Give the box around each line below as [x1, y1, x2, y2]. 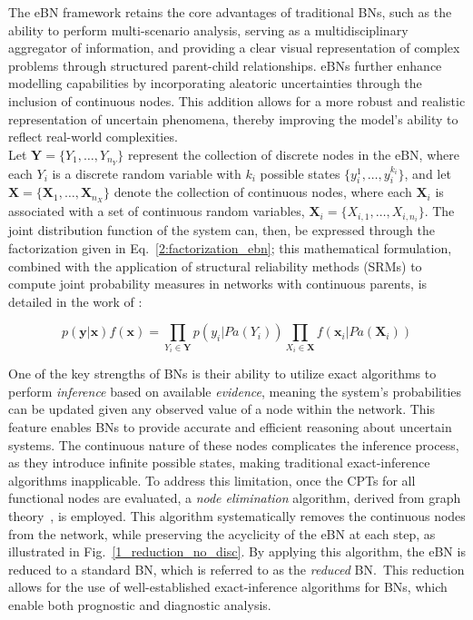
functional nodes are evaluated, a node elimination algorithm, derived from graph [8, 488, 461, 507]
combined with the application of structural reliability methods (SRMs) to [8, 256, 422, 275]
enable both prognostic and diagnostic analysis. [8, 595, 271, 615]
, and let [404, 163, 451, 182]
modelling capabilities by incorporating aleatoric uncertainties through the [8, 74, 422, 93]
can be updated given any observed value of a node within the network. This [8, 399, 436, 418]
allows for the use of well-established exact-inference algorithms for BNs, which [8, 577, 448, 596]
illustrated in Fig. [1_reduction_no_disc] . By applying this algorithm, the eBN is [8, 542, 466, 561]
